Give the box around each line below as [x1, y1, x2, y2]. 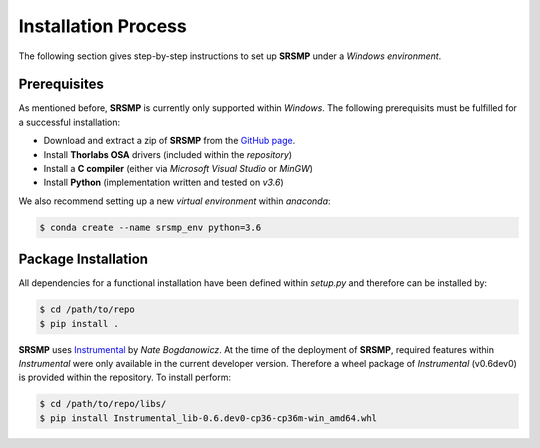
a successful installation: [18, 116, 121, 128]
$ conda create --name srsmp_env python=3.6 [39, 221, 262, 233]
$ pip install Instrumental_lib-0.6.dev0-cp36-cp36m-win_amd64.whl [39, 412, 378, 424]
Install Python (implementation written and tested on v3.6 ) [43, 176, 284, 189]
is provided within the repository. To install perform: [18, 371, 232, 384]
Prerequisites [18, 76, 104, 93]
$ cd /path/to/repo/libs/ [39, 398, 167, 410]
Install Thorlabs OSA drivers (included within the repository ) [43, 148, 293, 160]
